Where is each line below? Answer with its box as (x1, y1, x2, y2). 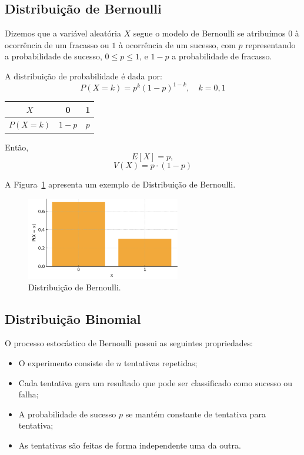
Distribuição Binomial (5, 309, 141, 327)
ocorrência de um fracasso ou (5, 38, 109, 51)
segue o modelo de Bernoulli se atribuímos (133, 27, 286, 39)
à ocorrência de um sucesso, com (118, 38, 236, 51)
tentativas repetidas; (124, 357, 198, 369)
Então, (5, 140, 29, 153)
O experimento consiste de (18, 357, 114, 369)
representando (245, 38, 296, 51)
